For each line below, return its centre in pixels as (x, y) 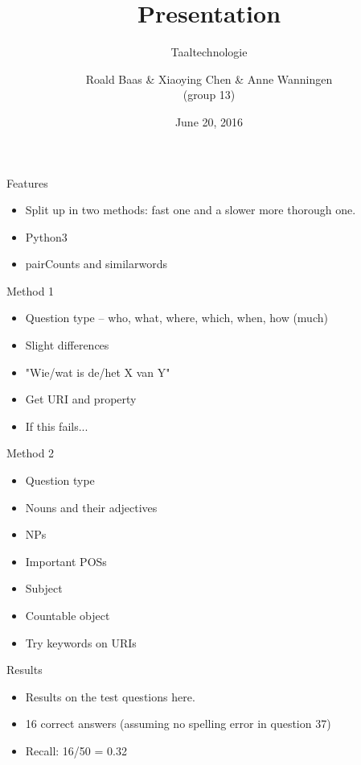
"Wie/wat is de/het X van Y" (98, 372)
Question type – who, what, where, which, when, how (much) (176, 318)
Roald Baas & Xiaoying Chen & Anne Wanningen (209, 79)
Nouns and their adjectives (91, 507)
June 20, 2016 (209, 121)
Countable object (68, 615)
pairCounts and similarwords (96, 264)
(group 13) (209, 95)
